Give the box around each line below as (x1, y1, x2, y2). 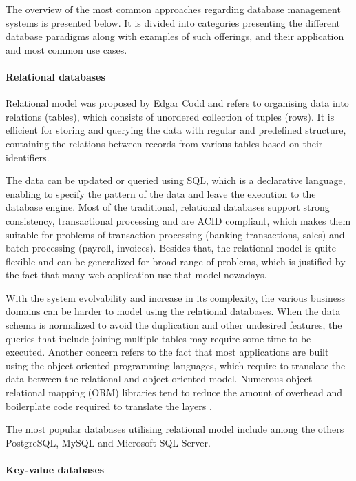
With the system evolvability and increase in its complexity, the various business (6, 290, 346, 305)
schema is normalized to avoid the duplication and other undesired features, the (6, 318, 342, 332)
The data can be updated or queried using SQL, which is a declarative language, (6, 173, 346, 187)
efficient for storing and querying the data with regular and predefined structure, (6, 123, 346, 137)
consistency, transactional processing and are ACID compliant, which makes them (6, 213, 351, 227)
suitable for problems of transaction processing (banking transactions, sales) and (6, 227, 345, 241)
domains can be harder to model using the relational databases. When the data (6, 304, 341, 318)
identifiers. (6, 150, 50, 164)
